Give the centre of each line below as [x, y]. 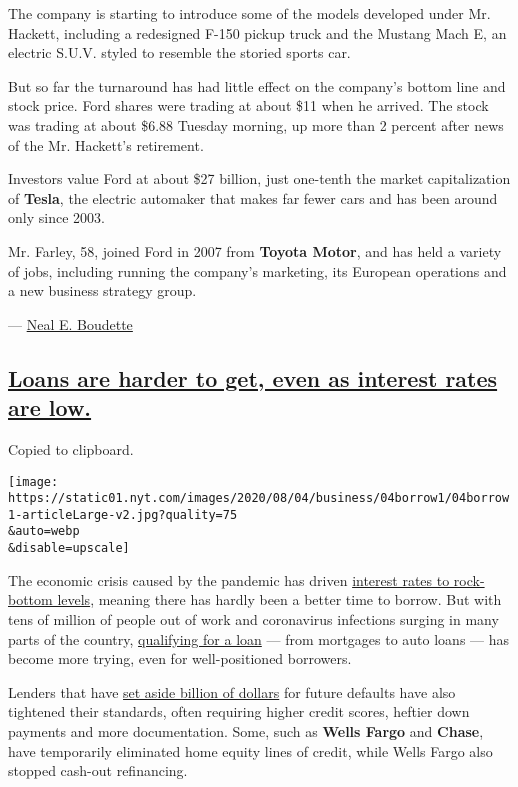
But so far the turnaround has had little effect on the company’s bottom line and [257, 85]
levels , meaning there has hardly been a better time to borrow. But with [279, 599]
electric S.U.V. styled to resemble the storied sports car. [179, 52]
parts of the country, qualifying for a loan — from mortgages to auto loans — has [259, 638]
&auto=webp [44, 531]
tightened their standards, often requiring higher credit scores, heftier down [239, 711]
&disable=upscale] [69, 548]
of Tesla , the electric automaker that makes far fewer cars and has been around [253, 197]
